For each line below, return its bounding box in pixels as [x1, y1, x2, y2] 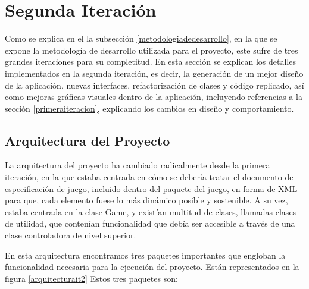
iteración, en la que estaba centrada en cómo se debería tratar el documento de [5, 171, 294, 183]
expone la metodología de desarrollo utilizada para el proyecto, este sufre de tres [5, 43, 298, 56]
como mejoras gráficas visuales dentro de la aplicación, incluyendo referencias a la [5, 90, 302, 103]
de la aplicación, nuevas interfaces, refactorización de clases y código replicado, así [5, 78, 304, 91]
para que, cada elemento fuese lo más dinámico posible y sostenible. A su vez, [5, 194, 288, 206]
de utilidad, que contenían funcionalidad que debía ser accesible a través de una [5, 217, 295, 230]
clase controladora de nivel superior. [5, 229, 136, 241]
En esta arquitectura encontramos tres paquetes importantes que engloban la [5, 249, 286, 261]
